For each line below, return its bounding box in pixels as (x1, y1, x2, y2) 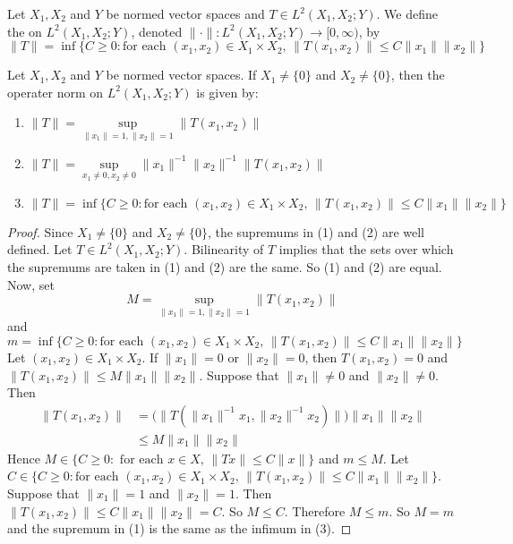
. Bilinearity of (184, 240, 264, 259)
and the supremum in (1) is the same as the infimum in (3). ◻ (7, 519, 352, 538)
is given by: (196, 82, 259, 101)
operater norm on (7, 82, 104, 101)
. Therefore (284, 501, 346, 520)
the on (7, 21, 42, 40)
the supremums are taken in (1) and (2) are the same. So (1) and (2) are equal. (7, 258, 442, 276)
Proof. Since (7, 222, 73, 241)
